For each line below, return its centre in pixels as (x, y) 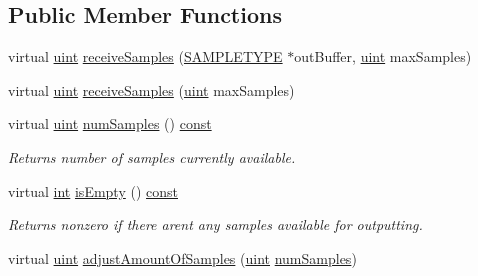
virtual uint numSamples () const (110, 123)
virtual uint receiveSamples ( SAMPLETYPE (145, 56)
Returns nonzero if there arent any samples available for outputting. (215, 224)
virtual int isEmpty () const (93, 190)
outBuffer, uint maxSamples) (383, 56)
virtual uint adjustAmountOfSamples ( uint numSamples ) (182, 257)
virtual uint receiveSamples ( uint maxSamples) (151, 89)
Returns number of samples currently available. (152, 156)
